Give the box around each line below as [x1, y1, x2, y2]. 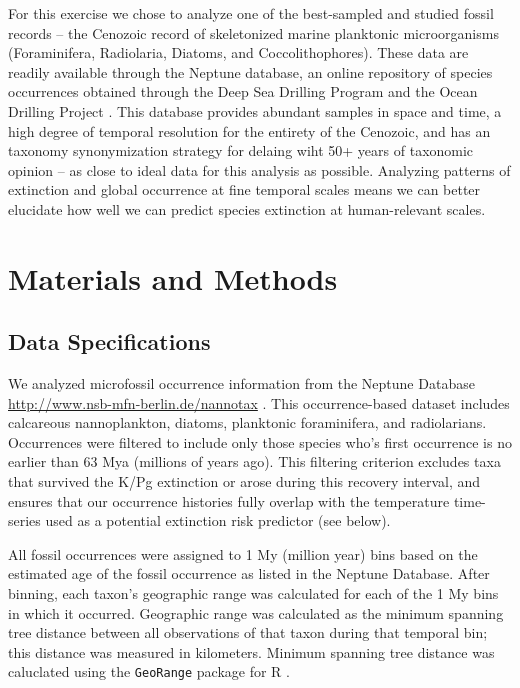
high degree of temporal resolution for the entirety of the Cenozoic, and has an [8, 120, 491, 141]
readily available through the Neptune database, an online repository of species [8, 61, 493, 82]
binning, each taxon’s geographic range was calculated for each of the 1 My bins [8, 583, 499, 604]
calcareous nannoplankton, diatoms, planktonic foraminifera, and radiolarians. [8, 412, 487, 433]
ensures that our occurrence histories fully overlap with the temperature [8, 490, 450, 511]
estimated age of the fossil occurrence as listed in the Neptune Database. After [8, 563, 490, 584]
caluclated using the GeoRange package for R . [8, 661, 290, 682]
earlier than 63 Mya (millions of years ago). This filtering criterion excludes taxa [8, 451, 501, 472]
